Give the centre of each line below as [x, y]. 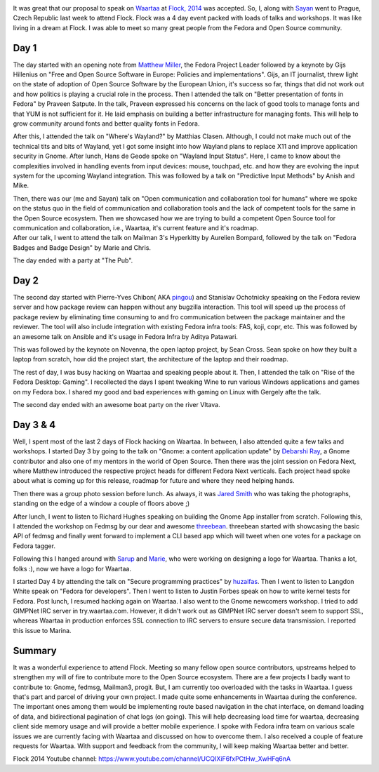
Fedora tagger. [34, 546]
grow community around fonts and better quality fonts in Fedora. [106, 124]
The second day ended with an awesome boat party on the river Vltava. [117, 404]
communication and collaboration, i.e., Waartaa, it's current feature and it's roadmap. [136, 227]
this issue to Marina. [42, 630]
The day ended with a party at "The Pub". [73, 260]
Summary [35, 650]
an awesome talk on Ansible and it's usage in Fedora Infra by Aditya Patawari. [126, 336]
